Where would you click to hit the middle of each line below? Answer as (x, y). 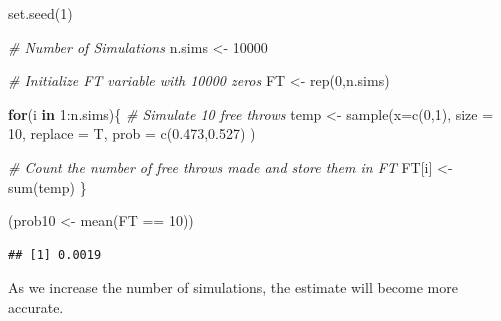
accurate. (36, 306)
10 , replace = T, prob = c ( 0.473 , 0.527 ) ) (132, 133)
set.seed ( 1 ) (40, 13)
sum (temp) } (47, 186)
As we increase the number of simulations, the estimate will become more (233, 287)
